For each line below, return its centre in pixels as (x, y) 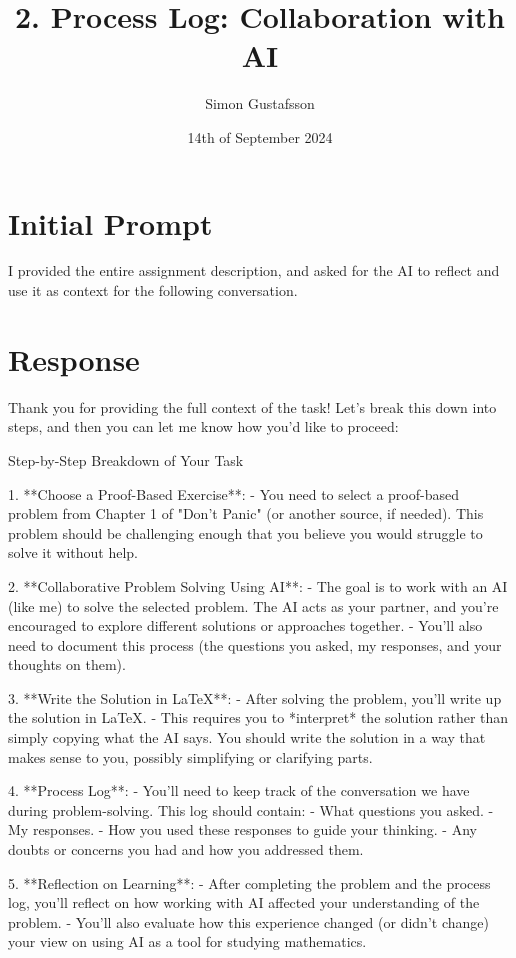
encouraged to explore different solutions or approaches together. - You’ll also (245, 625)
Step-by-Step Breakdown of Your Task (126, 459)
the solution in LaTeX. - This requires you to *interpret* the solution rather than (258, 717)
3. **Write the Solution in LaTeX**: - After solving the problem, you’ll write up (255, 697)
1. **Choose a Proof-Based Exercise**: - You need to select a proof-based (233, 493)
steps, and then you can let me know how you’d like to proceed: (203, 426)
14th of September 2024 (260, 136)
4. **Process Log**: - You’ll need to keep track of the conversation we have (239, 790)
